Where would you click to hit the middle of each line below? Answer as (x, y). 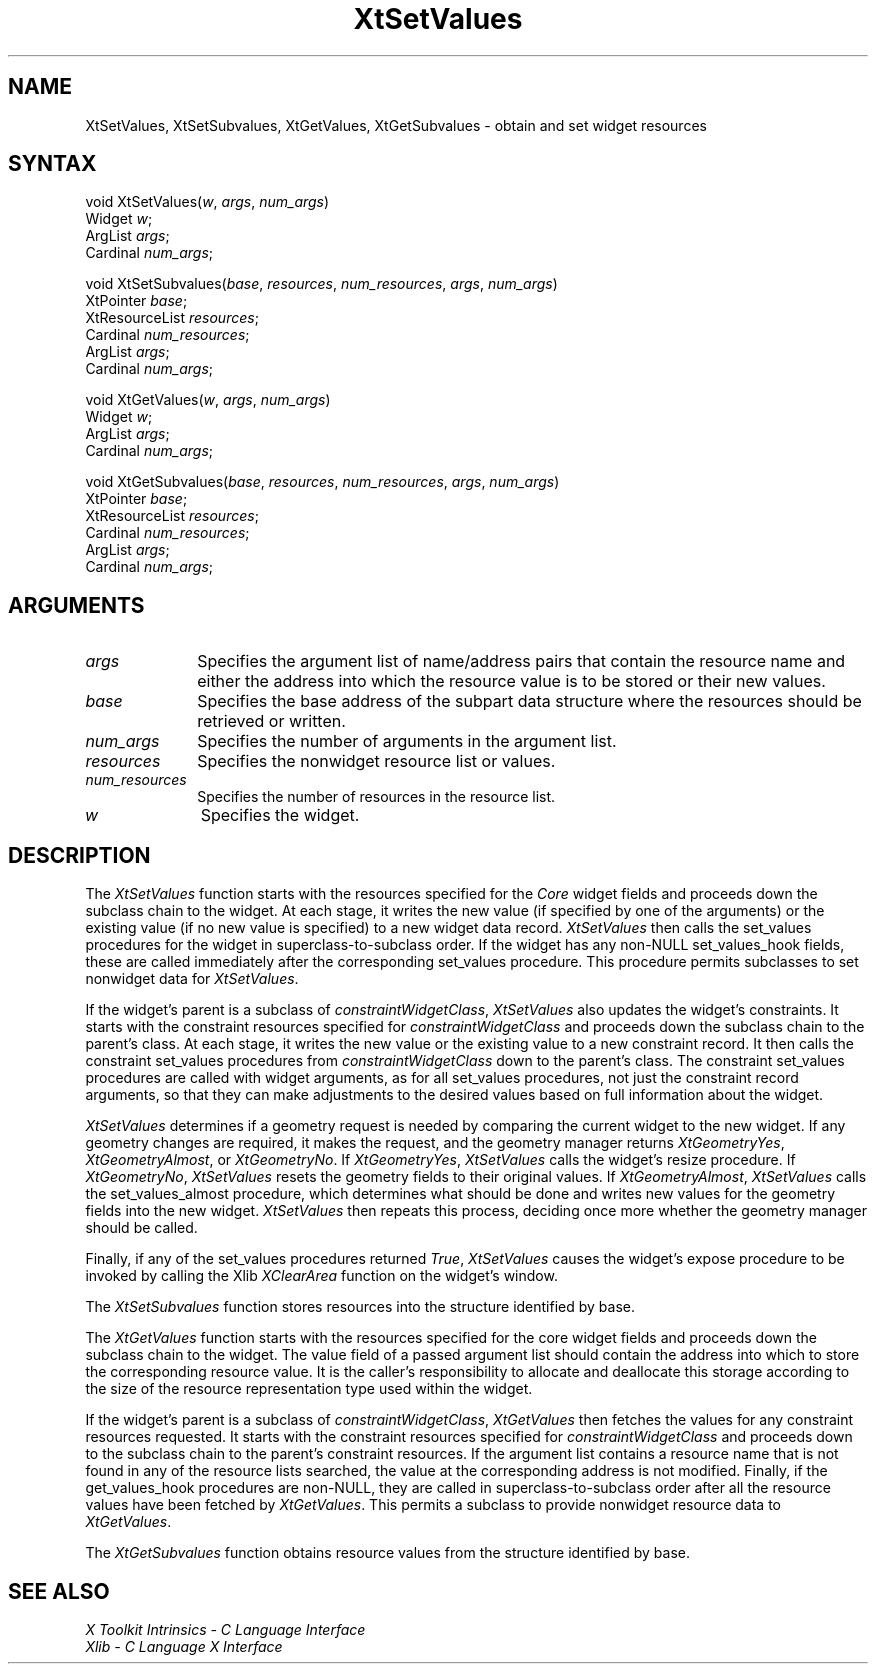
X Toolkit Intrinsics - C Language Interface (225, 1629)
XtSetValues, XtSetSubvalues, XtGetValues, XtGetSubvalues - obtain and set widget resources (396, 125)
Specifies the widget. (280, 815)
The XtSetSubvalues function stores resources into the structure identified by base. (360, 1307)
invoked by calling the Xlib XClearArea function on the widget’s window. (321, 1276)
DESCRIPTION (79, 855)
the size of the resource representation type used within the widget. (309, 1389)
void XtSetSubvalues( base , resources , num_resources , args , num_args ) (321, 284)
